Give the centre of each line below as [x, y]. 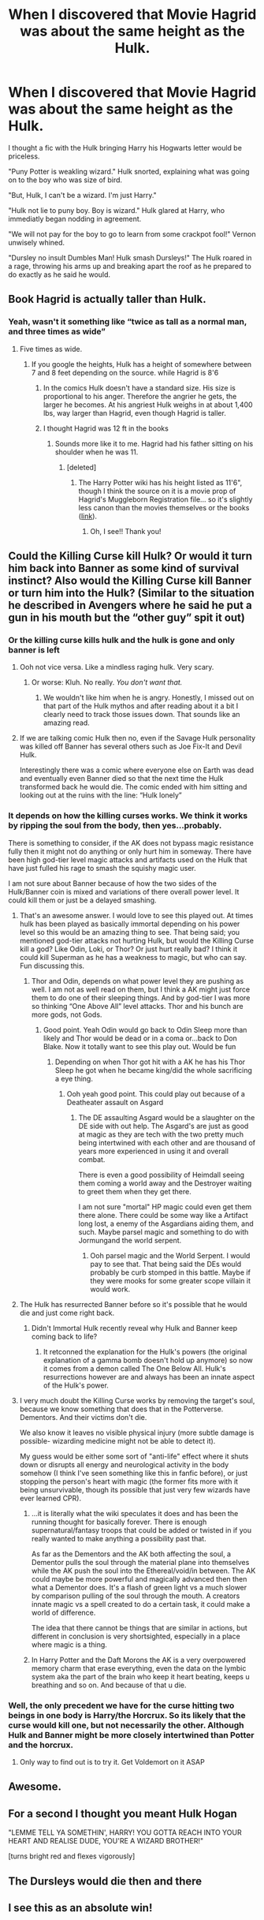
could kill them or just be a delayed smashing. [82, 900]
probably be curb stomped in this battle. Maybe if [170, 1272]
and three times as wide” [57, 331]
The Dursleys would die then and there [105, 1881]
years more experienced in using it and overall [153, 1151]
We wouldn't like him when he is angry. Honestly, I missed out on [149, 698]
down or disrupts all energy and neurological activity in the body [124, 1464]
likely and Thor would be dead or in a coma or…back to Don [140, 1038]
